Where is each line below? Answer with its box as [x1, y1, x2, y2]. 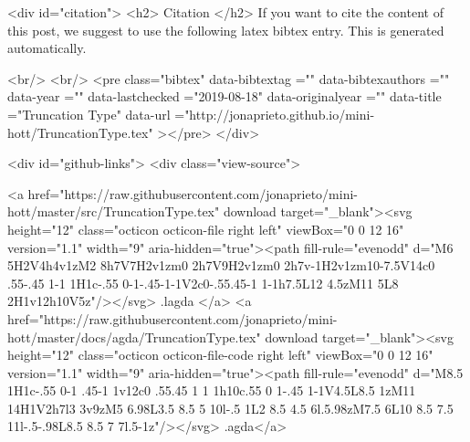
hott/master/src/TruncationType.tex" [7, 202, 220, 221]
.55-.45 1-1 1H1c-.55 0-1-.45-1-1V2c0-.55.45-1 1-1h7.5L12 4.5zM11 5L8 [7, 273, 399, 292]
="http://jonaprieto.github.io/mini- [174, 104, 375, 123]
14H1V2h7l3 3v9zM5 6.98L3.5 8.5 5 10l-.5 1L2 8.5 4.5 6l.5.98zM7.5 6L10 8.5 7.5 [7, 398, 454, 417]
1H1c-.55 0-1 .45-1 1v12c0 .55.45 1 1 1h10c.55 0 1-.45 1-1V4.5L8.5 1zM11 [7, 381, 416, 400]
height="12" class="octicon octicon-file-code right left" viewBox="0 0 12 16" [7, 345, 433, 364]
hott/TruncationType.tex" [7, 122, 153, 142]
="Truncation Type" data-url [7, 104, 171, 123]
